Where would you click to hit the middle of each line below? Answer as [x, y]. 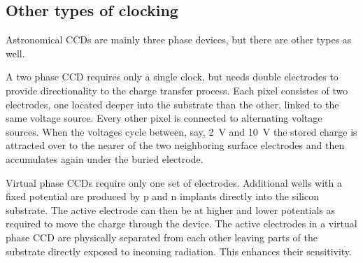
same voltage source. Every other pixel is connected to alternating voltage [164, 118]
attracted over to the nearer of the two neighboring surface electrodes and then [175, 145]
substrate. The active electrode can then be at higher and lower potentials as [170, 209]
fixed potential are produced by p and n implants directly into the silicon [162, 196]
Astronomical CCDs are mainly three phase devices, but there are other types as [179, 40]
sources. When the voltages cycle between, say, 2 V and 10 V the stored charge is [181, 131]
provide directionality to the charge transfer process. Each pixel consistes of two [177, 90]
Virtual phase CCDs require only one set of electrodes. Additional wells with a [174, 182]
